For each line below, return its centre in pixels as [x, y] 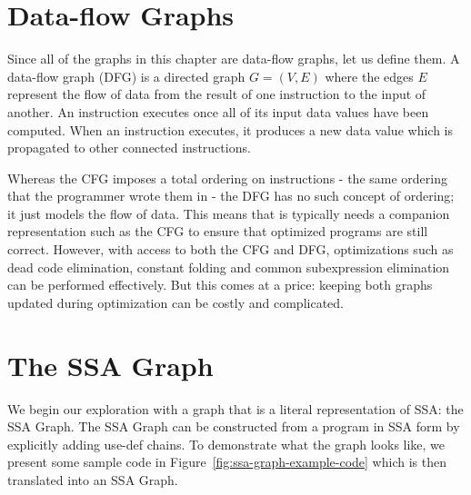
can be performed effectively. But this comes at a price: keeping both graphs [220, 285]
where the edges [369, 76]
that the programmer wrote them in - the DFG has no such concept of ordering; [231, 196]
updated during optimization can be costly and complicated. [175, 302]
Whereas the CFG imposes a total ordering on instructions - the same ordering [227, 178]
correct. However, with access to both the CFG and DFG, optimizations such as [230, 249]
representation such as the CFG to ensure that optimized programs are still [218, 231]
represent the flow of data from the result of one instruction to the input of [217, 94]
